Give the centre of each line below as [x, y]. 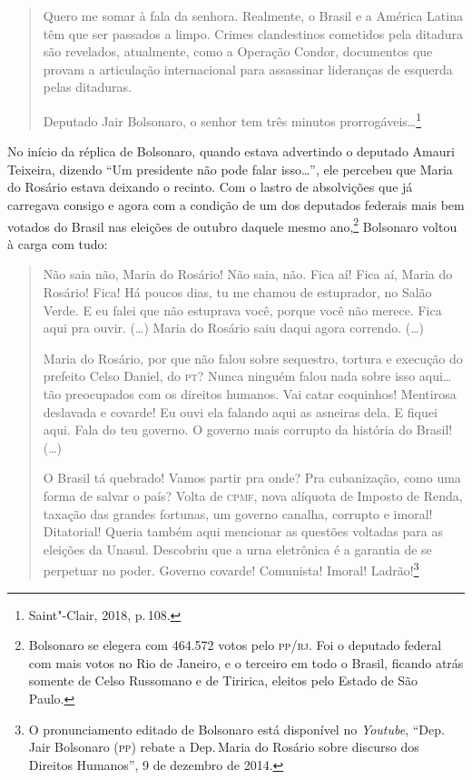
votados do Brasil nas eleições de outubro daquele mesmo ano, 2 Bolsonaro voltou [232, 225]
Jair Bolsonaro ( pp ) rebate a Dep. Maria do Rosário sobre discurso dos [224, 747]
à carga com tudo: [58, 243]
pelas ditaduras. [87, 87]
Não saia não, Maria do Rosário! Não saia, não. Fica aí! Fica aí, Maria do [248, 274]
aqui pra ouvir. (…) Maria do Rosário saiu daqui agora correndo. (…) [234, 328]
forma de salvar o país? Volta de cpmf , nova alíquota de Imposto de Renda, [253, 495]
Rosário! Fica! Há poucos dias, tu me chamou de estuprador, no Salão [237, 292]
